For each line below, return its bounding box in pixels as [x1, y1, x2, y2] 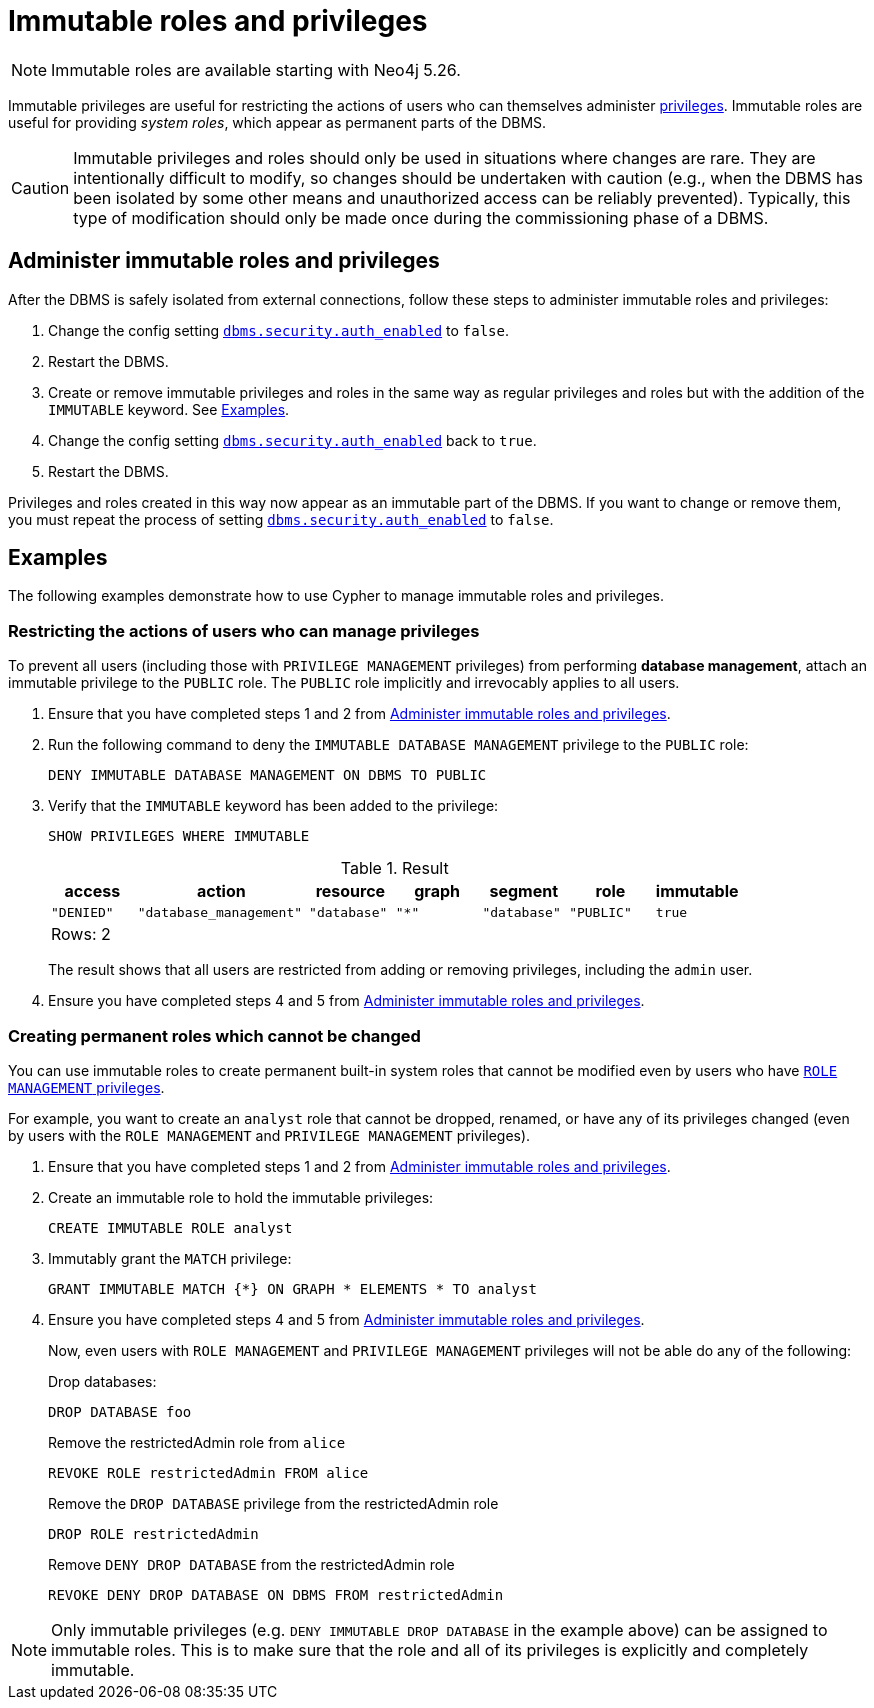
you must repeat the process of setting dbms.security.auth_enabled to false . [8, 510, 554, 528]
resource [315, 881, 386, 902]
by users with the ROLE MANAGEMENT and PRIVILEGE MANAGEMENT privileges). [8, 1126, 531, 1144]
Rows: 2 [51, 924, 111, 945]
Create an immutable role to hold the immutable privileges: [48, 1188, 434, 1206]
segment [489, 881, 559, 902]
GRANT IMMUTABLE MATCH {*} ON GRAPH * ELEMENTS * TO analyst [48, 1280, 537, 1297]
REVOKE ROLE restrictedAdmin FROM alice [48, 1464, 369, 1481]
